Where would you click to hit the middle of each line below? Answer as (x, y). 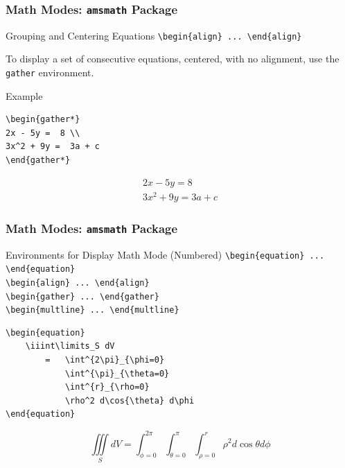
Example (24, 95)
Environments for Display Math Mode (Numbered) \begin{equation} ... (165, 254)
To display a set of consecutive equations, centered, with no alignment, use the (172, 59)
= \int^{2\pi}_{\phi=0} (105, 360)
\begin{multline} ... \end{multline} (92, 310)
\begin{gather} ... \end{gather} (82, 296)
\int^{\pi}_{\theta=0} (117, 373)
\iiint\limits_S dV (70, 346)
